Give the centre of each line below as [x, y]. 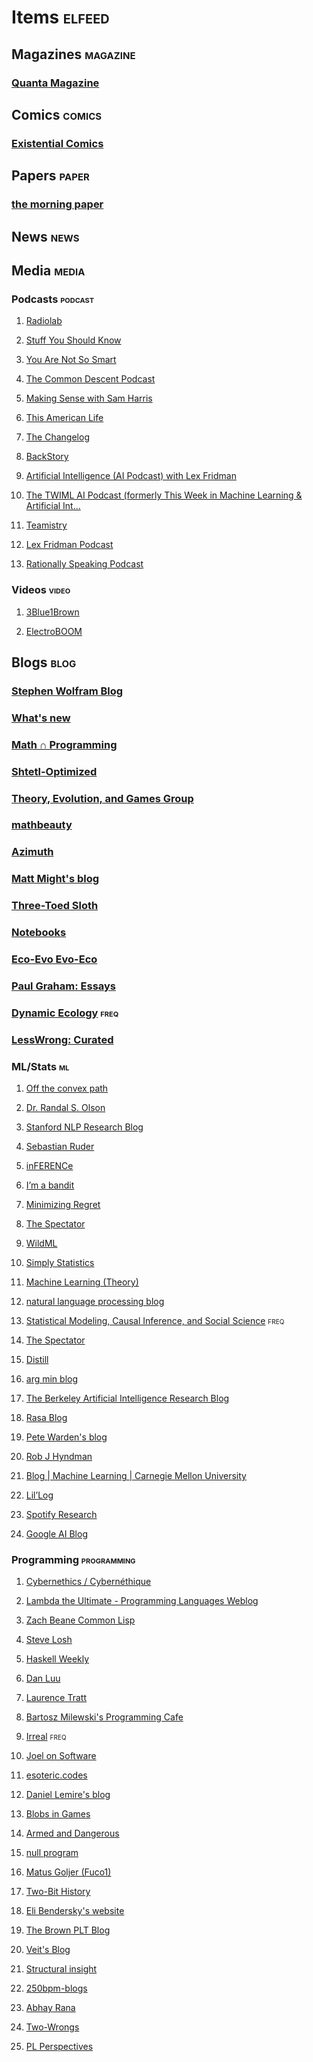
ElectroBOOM [54, 631]
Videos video [41, 590]
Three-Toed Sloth [55, 906]
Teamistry [46, 525]
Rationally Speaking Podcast [84, 564]
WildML [41, 1243]
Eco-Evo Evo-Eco [54, 959]
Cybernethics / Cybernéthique [88, 1582]
